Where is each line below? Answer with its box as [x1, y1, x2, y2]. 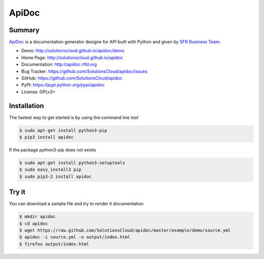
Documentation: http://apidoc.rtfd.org [21, 62, 97, 67]
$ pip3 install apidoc [19, 134, 74, 140]
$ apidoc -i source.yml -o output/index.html [19, 235, 131, 240]
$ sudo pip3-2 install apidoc [19, 173, 92, 179]
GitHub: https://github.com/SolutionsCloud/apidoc [21, 75, 123, 81]
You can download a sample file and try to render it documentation [9, 201, 144, 207]
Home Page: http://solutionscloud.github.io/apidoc [21, 54, 123, 61]
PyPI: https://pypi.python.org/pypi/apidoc [21, 82, 105, 88]
